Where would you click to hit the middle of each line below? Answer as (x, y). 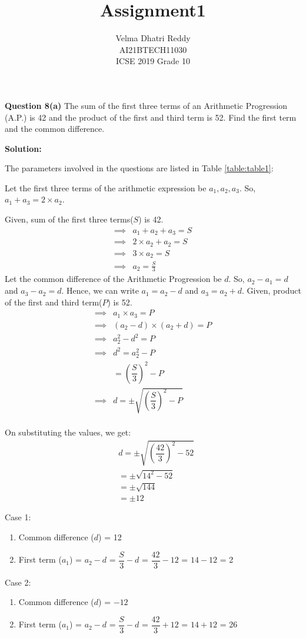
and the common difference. (55, 129)
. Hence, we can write (100, 290)
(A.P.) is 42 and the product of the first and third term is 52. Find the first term (151, 117)
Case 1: (18, 517)
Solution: (23, 148)
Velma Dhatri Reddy (153, 38)
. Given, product (272, 290)
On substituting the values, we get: (68, 432)
